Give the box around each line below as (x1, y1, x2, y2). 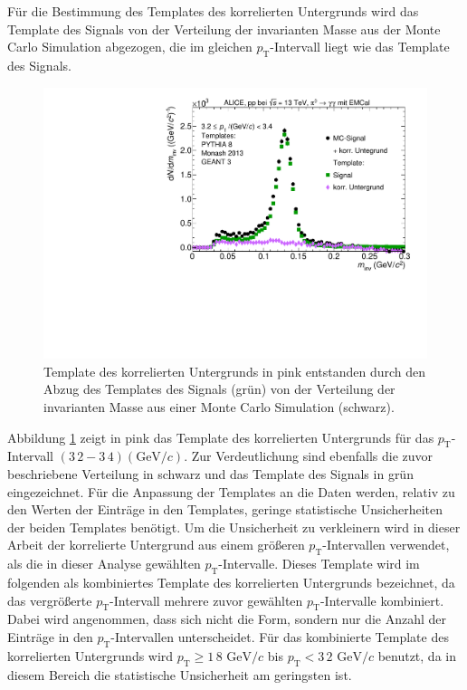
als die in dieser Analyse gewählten (7, 554, 201, 573)
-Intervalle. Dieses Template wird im (218, 554, 420, 573)
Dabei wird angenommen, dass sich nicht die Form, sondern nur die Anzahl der (7, 609, 447, 628)
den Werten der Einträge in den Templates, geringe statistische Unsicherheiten (7, 500, 443, 519)
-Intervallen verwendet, (322, 535, 450, 554)
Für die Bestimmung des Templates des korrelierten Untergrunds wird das (7, 2, 419, 20)
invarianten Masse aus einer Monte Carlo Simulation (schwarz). (43, 398, 395, 417)
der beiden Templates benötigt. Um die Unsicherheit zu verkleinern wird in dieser (7, 517, 461, 536)
